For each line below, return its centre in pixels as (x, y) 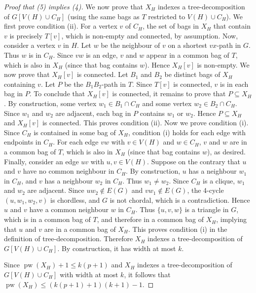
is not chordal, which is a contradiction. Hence (180, 200)
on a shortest (187, 45)
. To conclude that (57, 93)
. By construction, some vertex (50, 103)
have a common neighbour (69, 209)
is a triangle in (207, 209)
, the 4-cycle (205, 190)
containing (20, 84)
